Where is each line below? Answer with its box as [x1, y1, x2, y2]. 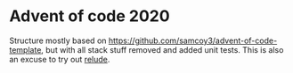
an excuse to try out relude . [9, 54, 110, 64]
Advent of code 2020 [9, 6, 171, 26]
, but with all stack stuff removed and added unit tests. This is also [41, 44, 284, 55]
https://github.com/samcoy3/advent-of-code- [108, 35, 278, 46]
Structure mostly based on [9, 35, 107, 46]
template [9, 44, 42, 55]
